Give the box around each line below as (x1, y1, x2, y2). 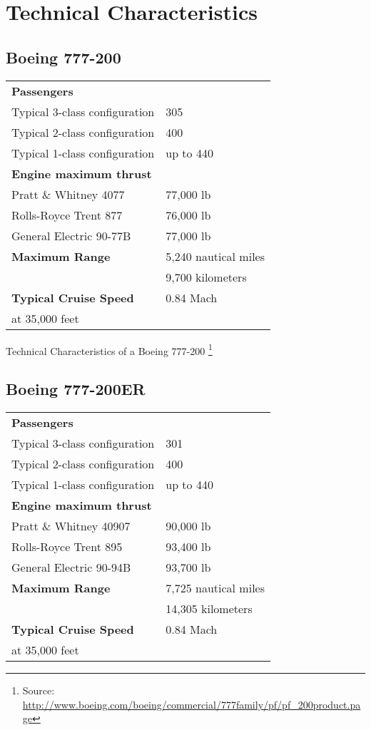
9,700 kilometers (166, 268, 247, 285)
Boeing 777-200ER (6, 378, 146, 400)
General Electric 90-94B (11, 559, 131, 576)
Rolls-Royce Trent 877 (11, 206, 123, 223)
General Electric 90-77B (11, 227, 131, 244)
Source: (22, 683, 55, 698)
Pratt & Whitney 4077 (11, 185, 125, 202)
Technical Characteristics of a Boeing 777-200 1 (6, 341, 213, 358)
